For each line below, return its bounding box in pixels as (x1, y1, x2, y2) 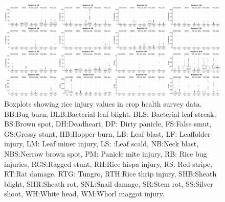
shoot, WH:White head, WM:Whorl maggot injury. (4, 188, 165, 199)
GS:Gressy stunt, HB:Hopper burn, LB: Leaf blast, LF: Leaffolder (4, 128, 211, 139)
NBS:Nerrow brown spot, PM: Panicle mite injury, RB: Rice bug (4, 148, 207, 159)
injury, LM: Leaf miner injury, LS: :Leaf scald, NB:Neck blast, (4, 138, 199, 149)
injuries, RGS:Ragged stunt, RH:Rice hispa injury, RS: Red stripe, (4, 158, 212, 169)
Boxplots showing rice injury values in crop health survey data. (4, 98, 202, 109)
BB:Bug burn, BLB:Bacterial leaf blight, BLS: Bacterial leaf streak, (4, 108, 216, 119)
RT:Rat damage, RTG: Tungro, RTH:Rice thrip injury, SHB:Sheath (4, 168, 217, 179)
